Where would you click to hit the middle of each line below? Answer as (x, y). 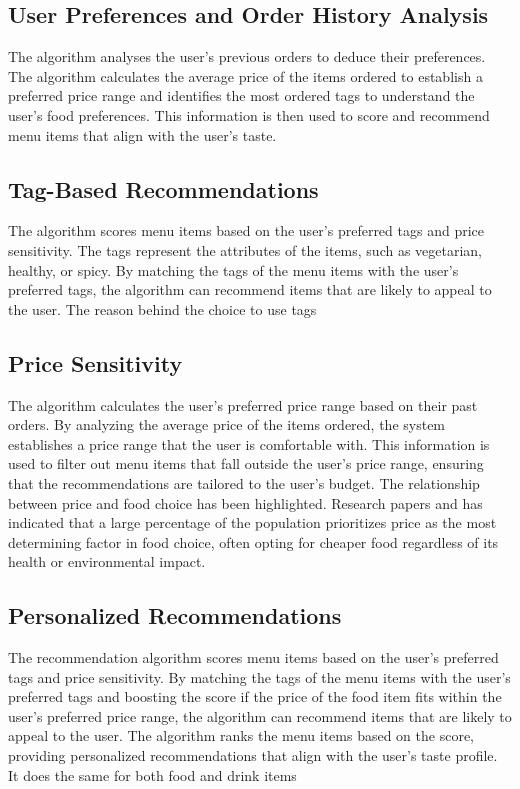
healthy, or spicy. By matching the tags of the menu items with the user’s (233, 269)
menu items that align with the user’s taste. (142, 134)
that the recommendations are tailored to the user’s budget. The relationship (244, 482)
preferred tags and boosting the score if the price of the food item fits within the (255, 696)
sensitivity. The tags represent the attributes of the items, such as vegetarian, (245, 249)
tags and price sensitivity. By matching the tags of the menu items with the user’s (259, 676)
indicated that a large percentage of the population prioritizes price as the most (252, 522)
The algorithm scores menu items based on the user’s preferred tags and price (246, 230)
